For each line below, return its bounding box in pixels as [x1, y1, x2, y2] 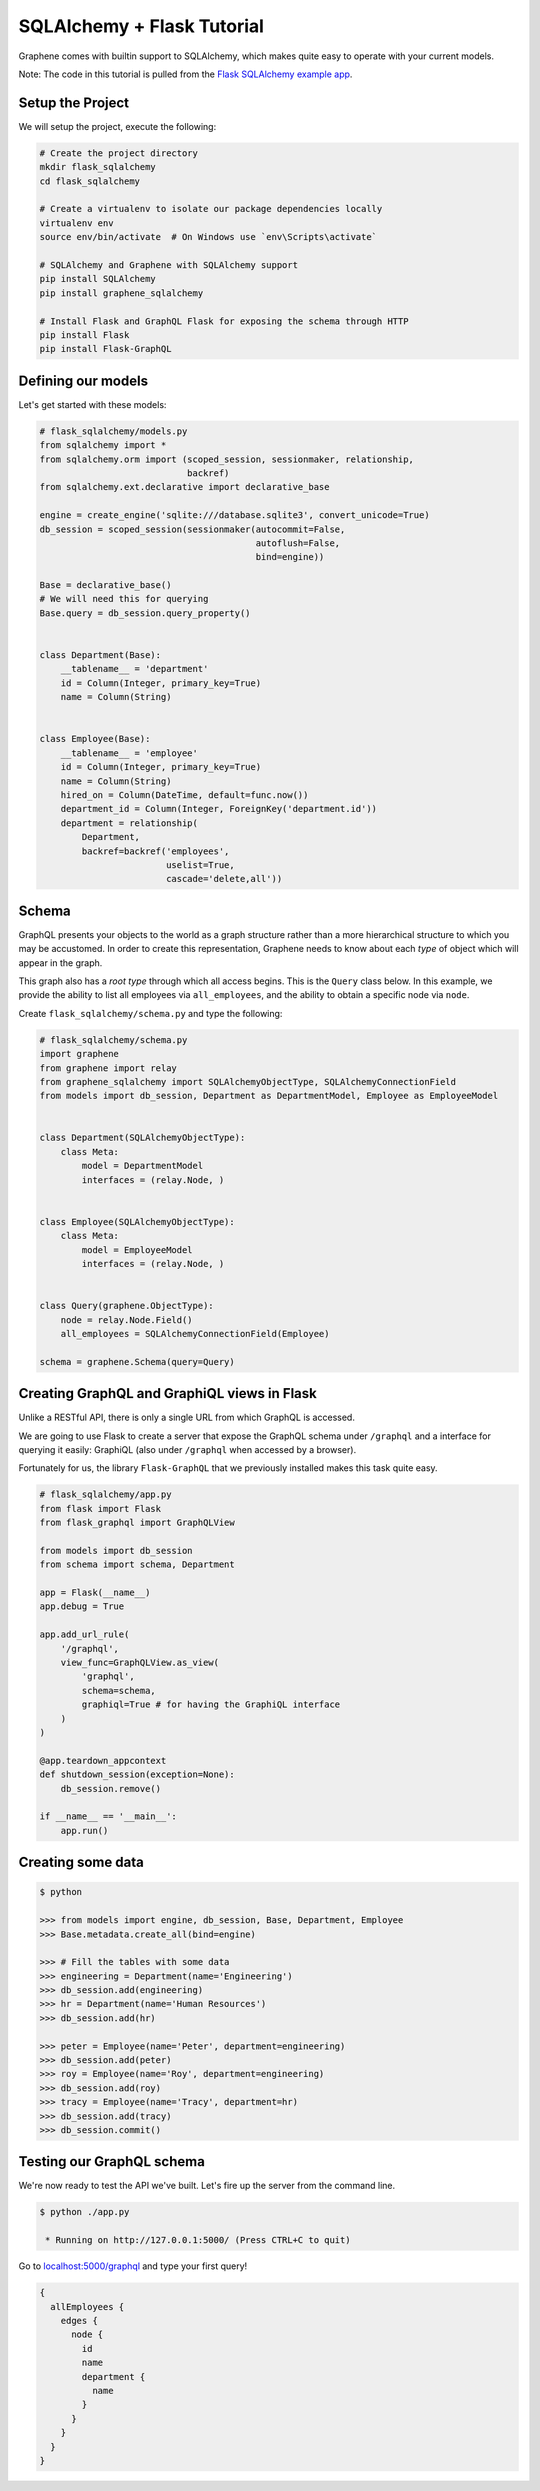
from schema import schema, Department [39, 1559, 235, 1570]
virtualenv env [39, 217, 114, 229]
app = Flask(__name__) [39, 1587, 151, 1599]
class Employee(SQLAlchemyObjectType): [39, 1216, 235, 1227]
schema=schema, [81, 1685, 157, 1696]
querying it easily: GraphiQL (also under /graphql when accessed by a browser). [18, 1443, 357, 1455]
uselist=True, [165, 859, 235, 870]
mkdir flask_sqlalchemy [39, 161, 157, 173]
